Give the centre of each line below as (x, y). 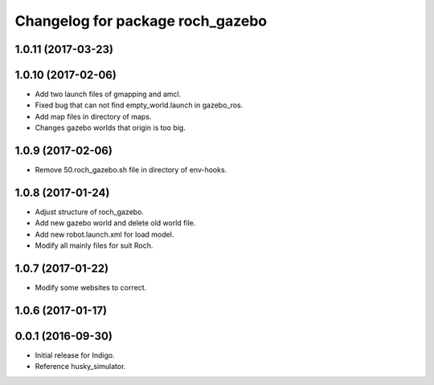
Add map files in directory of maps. (93, 116)
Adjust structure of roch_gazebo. (90, 212)
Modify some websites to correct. (91, 288)
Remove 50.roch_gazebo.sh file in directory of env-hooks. (131, 170)
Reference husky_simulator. (80, 367)
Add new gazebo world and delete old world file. (115, 223)
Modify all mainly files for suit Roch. (94, 245)
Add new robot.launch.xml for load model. (104, 234)
